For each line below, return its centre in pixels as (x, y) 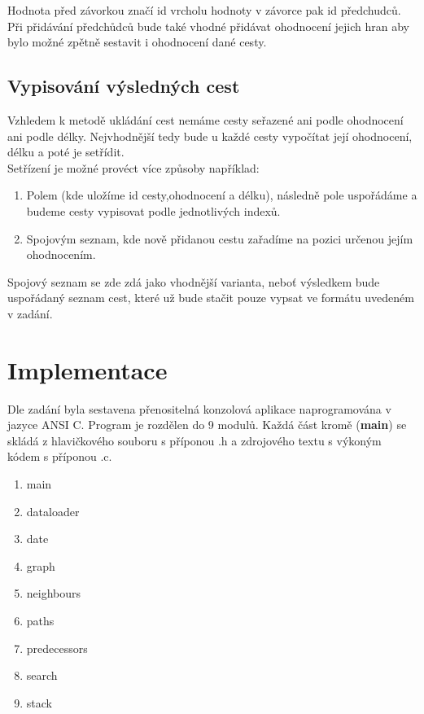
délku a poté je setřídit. (66, 152)
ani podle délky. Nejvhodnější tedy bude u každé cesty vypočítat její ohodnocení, (210, 136)
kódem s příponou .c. (60, 456)
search (42, 675)
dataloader (53, 511)
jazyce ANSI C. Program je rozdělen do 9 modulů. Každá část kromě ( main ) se (207, 425)
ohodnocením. (61, 254)
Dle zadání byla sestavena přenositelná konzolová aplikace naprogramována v (199, 408)
